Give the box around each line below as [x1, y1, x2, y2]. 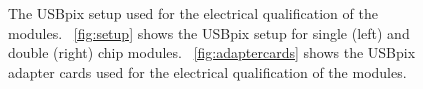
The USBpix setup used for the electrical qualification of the [8, 3, 378, 23]
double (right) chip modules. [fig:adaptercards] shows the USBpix [8, 42, 416, 63]
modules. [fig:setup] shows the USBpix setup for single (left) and [8, 22, 410, 43]
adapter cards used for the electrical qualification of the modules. [8, 61, 407, 82]
